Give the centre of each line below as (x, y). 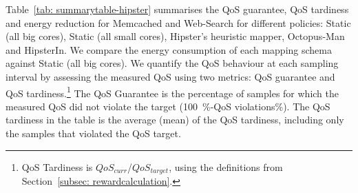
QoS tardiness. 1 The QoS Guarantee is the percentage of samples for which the (172, 92)
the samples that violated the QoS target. (93, 133)
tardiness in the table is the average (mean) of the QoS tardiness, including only (175, 120)
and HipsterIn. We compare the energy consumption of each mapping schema (169, 49)
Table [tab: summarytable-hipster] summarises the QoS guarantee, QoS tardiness (177, 9)
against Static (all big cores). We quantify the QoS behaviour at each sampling (172, 63)
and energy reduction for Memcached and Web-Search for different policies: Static (178, 22)
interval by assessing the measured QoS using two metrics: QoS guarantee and (170, 76)
